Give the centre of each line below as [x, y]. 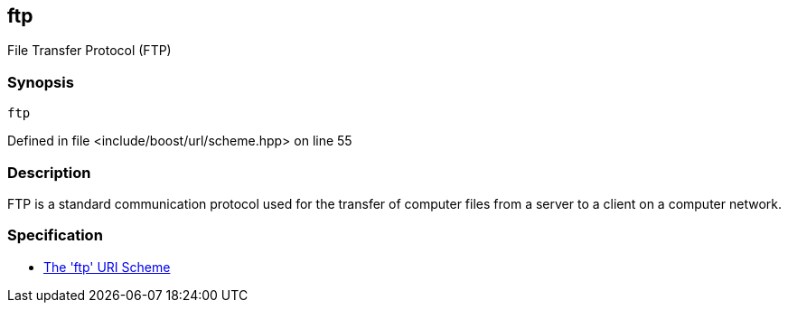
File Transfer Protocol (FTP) [89, 51]
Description [49, 172]
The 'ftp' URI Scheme [107, 267]
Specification [55, 235]
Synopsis [41, 82]
